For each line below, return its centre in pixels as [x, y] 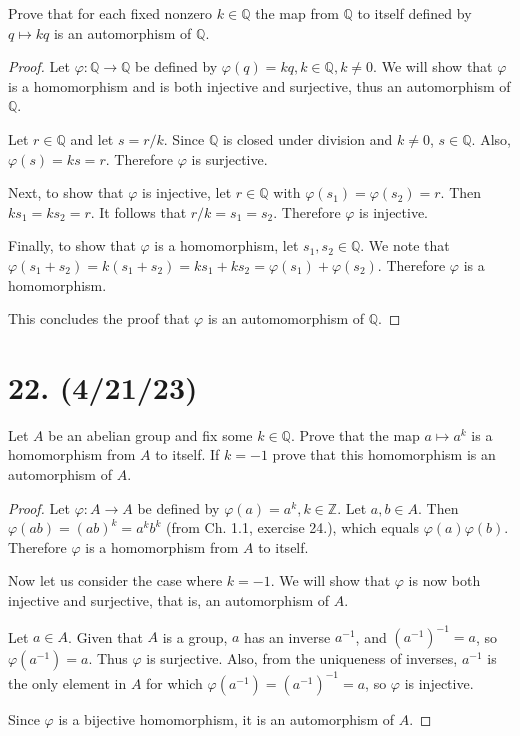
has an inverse [287, 636]
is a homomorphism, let [226, 245]
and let [92, 138]
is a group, [195, 636]
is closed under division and [307, 138]
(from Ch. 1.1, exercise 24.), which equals [292, 527]
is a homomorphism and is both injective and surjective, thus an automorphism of [259, 85]
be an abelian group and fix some [150, 434]
